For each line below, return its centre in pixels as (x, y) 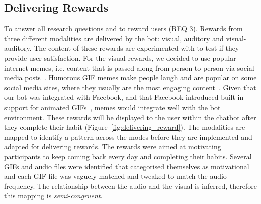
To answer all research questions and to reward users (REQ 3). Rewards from (123, 28)
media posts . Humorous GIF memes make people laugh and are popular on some (130, 78)
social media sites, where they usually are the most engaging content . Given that (130, 87)
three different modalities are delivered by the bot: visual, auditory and (114, 38)
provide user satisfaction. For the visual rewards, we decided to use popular (120, 58)
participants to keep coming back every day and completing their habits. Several (128, 156)
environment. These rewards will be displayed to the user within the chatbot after (130, 117)
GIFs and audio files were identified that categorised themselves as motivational (127, 166)
